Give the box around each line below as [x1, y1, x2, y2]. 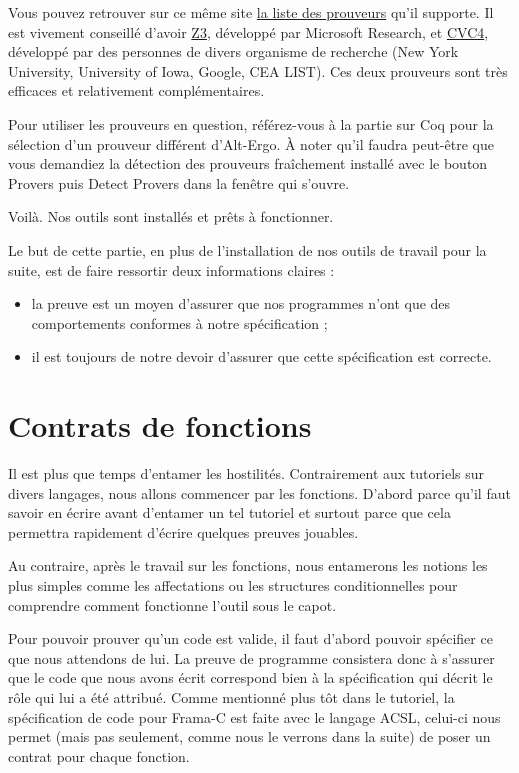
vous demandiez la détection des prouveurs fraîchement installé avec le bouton [8, 153, 488, 174]
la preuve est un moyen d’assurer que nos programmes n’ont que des [31, 293, 451, 314]
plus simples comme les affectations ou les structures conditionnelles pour [8, 575, 458, 595]
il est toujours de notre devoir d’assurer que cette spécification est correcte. [31, 346, 492, 367]
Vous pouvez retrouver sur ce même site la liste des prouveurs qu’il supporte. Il [8, 2, 494, 22]
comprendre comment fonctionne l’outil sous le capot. [8, 594, 337, 615]
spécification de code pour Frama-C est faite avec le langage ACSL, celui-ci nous [8, 706, 501, 727]
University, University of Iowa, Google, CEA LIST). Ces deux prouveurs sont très [8, 60, 508, 81]
